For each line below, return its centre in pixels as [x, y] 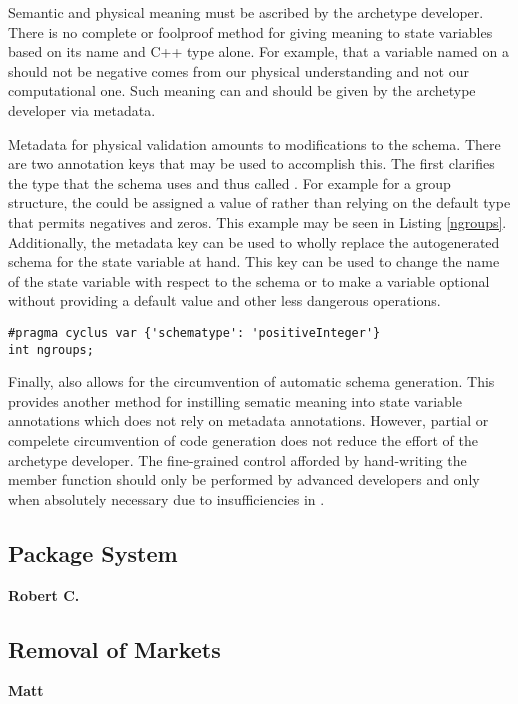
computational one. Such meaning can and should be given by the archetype [242, 90]
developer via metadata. [82, 109]
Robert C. [44, 594]
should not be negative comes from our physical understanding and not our [238, 70]
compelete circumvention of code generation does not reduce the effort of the [243, 440]
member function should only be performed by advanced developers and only [244, 479]
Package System [93, 552]
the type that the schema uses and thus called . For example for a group [229, 182]
